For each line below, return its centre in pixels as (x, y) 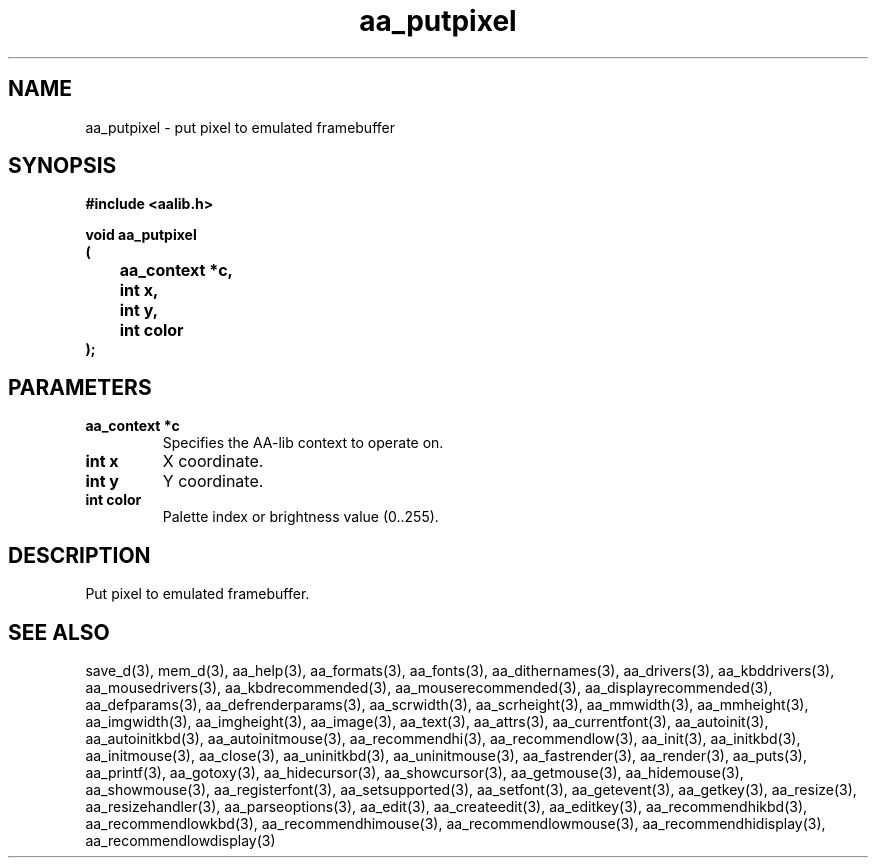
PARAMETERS (80, 387)
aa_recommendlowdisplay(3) (180, 840)
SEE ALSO (59, 632)
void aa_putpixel (141, 235)
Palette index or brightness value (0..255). (300, 517)
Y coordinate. (213, 481)
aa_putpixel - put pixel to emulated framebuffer (240, 127)
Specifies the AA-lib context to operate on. (303, 443)
